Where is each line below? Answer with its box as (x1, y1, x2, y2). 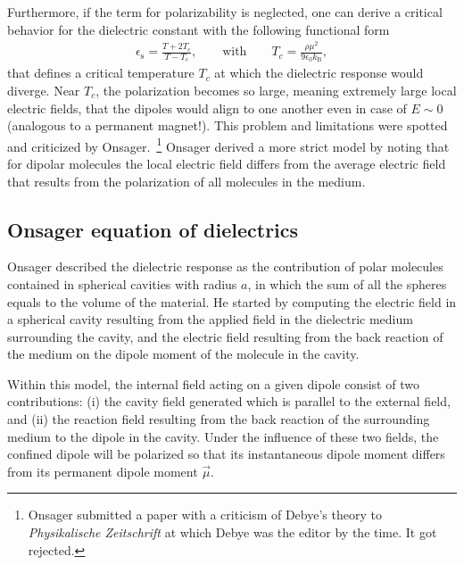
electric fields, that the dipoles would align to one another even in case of (7, 98, 407, 117)
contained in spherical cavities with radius (7, 274, 237, 293)
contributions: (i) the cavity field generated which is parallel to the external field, (7, 392, 451, 411)
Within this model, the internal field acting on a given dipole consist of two (7, 374, 419, 393)
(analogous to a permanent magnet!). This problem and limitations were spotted (7, 116, 448, 135)
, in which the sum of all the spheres (247, 274, 447, 293)
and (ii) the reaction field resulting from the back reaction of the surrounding (7, 410, 430, 428)
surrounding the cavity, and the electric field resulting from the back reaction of (7, 327, 443, 345)
